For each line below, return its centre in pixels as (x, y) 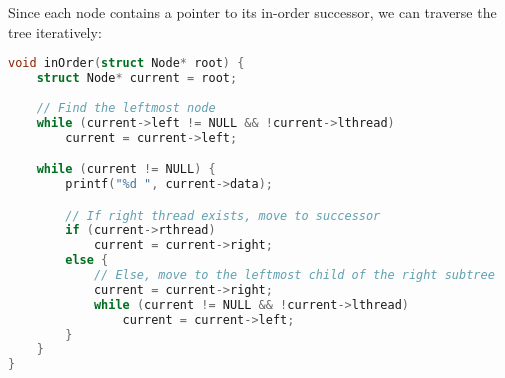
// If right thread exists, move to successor (223, 215)
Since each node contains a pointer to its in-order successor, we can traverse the (252, 12)
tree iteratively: (55, 31)
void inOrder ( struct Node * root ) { (126, 63)
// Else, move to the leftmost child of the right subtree (294, 275)
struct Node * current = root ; (137, 78)
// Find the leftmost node (126, 107)
